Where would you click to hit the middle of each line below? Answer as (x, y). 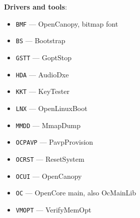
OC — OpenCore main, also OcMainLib (76, 193)
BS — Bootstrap (40, 40)
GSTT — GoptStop (43, 57)
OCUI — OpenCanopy (49, 176)
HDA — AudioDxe (42, 74)
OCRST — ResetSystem (50, 158)
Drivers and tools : (35, 7)
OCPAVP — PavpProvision (54, 142)
